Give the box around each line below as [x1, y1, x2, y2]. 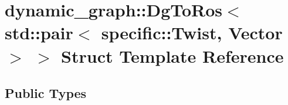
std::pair [5, 21, 73, 45]
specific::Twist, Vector [101, 21, 283, 45]
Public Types [5, 84, 87, 102]
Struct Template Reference [61, 43, 284, 67]
